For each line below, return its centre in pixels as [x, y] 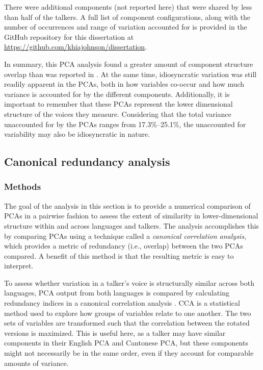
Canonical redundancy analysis [87, 162]
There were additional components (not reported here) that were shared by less [128, 7]
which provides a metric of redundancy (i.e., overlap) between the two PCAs [124, 246]
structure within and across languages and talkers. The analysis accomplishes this [131, 225]
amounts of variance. [36, 363]
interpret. [19, 266]
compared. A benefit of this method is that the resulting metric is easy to [119, 255]
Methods [23, 187]
